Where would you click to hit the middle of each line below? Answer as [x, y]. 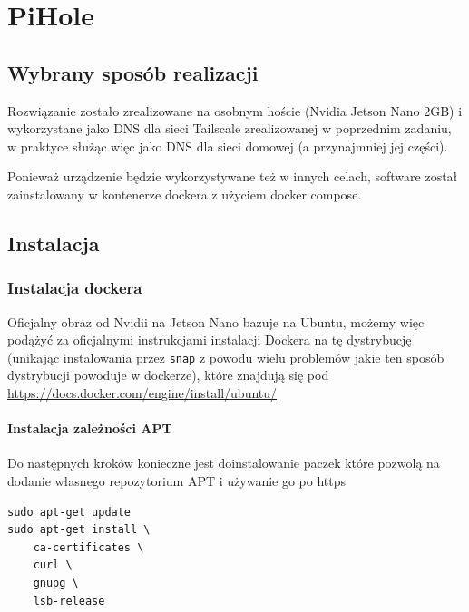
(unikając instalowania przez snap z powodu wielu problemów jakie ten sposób [226, 357]
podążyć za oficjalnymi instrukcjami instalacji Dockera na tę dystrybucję [210, 340]
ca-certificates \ [88, 547]
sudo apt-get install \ [79, 530]
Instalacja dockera [75, 288]
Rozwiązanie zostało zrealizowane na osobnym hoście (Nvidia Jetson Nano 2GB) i [235, 110]
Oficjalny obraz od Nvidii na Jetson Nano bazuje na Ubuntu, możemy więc [216, 321]
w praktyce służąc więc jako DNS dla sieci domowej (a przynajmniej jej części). [228, 146]
